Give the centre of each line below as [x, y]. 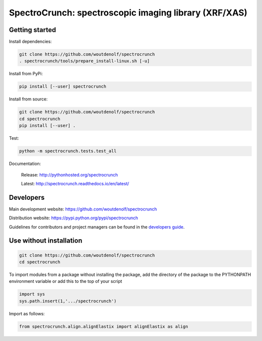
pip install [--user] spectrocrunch [63, 87]
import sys [32, 294]
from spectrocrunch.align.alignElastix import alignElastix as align [104, 326]
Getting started [33, 30]
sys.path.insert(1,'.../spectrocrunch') [68, 301]
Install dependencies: [30, 42]
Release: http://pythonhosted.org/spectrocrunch [70, 175]
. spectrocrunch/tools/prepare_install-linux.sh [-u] [84, 61]
